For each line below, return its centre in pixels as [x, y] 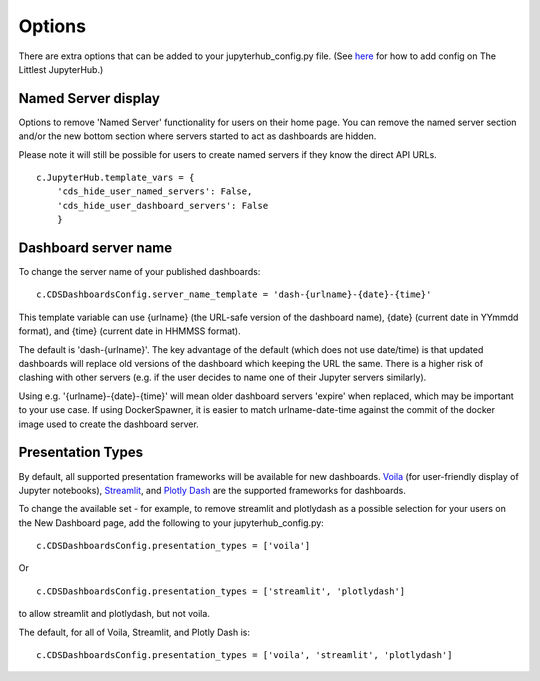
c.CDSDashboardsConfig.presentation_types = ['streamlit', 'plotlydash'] [221, 591]
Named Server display [89, 98]
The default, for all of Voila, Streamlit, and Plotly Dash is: [134, 632]
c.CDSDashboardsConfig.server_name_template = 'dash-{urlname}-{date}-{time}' [234, 294]
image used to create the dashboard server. [108, 424]
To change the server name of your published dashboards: [139, 272]
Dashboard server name [95, 248]
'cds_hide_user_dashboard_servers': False [162, 205]
